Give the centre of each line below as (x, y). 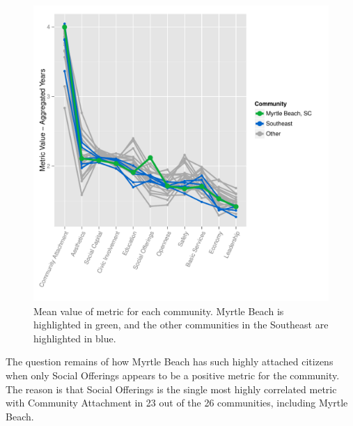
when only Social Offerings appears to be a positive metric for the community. (173, 375)
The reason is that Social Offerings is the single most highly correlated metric (171, 389)
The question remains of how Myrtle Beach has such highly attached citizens (170, 362)
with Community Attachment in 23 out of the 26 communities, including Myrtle (177, 403)
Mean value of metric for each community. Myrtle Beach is (159, 311)
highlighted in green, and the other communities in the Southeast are (181, 325)
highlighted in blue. (75, 338)
